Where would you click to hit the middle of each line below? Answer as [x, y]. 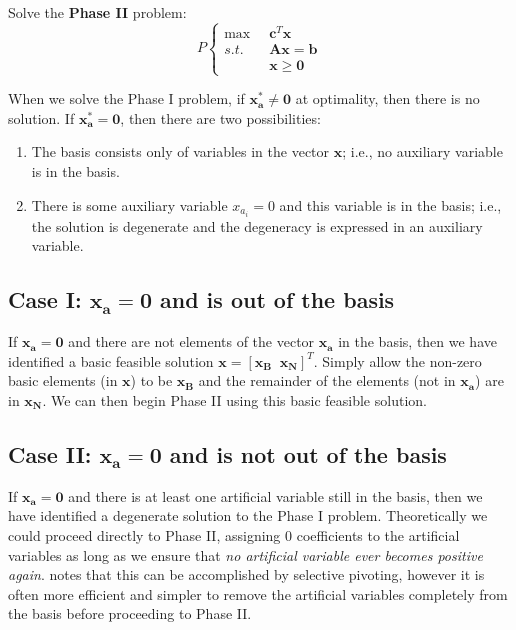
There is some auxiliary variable [129, 204]
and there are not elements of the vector [191, 341]
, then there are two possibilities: [220, 117]
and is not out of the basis [308, 453]
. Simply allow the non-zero [397, 360]
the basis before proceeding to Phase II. [130, 613]
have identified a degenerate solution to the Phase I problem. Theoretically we [248, 515]
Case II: [50, 453]
